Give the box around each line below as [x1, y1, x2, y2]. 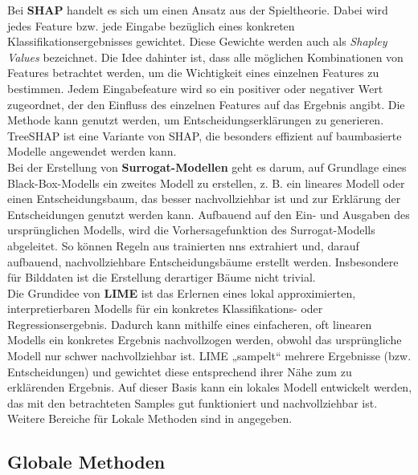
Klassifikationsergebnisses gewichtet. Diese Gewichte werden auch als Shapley [7, 33, 387, 50]
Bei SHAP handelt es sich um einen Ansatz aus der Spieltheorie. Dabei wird [7, 2, 388, 18]
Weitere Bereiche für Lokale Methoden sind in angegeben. [7, 410, 293, 427]
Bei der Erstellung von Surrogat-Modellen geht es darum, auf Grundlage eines [7, 158, 407, 175]
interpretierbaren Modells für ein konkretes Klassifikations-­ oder [7, 300, 323, 317]
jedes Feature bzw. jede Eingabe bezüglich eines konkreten [7, 17, 295, 34]
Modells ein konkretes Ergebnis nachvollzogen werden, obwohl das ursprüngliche [7, 331, 402, 348]
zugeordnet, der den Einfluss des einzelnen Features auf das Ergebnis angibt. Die [7, 95, 405, 112]
